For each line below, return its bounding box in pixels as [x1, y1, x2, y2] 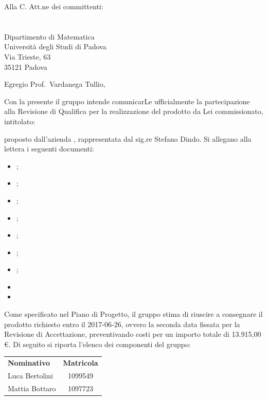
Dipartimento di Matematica [4, 31, 95, 42]
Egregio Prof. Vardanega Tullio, [4, 79, 105, 89]
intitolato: [4, 116, 35, 126]
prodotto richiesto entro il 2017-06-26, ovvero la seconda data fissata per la [4, 318, 240, 329]
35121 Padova [4, 61, 47, 72]
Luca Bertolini [8, 370, 53, 381]
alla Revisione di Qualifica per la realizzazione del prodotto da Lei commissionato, [4, 106, 263, 117]
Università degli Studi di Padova [4, 41, 106, 52]
